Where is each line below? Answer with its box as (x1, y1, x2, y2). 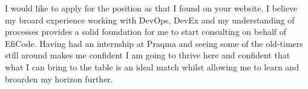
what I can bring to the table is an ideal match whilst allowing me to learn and (5, 60, 299, 73)
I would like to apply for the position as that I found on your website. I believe (5, 2, 298, 14)
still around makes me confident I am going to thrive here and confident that (5, 49, 290, 61)
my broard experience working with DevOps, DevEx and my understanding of (5, 13, 295, 26)
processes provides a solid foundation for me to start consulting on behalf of (5, 25, 287, 38)
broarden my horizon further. (5, 72, 113, 85)
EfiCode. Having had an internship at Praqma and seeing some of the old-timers (5, 37, 303, 49)
